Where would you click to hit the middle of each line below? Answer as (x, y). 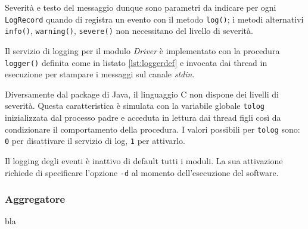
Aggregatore (35, 199)
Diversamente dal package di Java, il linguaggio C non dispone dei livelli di (142, 94)
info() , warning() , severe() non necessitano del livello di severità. (129, 31)
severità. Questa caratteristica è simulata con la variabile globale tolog (135, 106)
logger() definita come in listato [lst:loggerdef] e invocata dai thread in (136, 62)
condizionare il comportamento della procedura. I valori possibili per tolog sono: (153, 129)
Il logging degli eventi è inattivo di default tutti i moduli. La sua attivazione (144, 160)
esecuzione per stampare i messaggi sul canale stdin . (100, 74)
